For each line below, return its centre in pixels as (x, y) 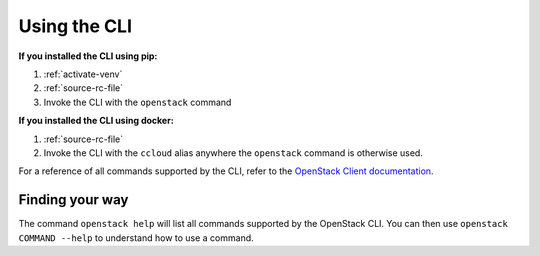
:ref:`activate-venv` (83, 74)
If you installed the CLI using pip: (88, 56)
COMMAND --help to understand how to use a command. (136, 237)
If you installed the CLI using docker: (96, 121)
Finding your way (73, 200)
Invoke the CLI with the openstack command (137, 102)
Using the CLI (75, 26)
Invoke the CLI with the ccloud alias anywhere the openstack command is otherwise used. (233, 152)
